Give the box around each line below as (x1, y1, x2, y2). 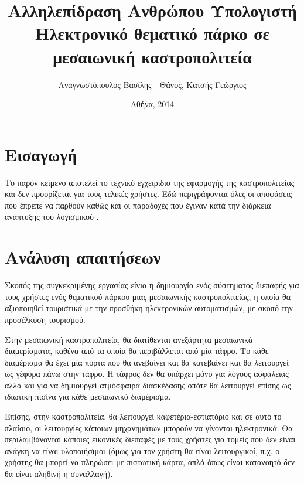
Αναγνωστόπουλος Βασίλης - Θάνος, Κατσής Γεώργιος (58, 78, 247, 90)
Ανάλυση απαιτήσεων (5, 245, 161, 269)
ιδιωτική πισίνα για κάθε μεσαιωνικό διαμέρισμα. (5, 390, 171, 403)
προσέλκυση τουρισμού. (5, 313, 86, 325)
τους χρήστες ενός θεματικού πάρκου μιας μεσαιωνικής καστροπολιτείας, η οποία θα (5, 290, 291, 302)
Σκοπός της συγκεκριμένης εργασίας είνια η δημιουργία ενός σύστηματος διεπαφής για (5, 279, 299, 291)
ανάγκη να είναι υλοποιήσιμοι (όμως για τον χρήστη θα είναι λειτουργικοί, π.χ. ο (5, 444, 280, 456)
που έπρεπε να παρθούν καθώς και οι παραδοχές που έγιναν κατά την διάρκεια (5, 199, 271, 211)
